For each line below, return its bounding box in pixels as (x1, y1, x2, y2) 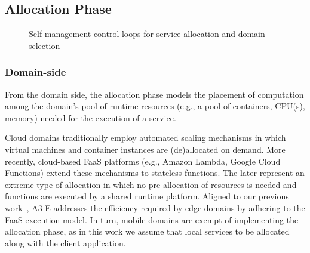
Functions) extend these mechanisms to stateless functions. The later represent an (5, 166, 305, 179)
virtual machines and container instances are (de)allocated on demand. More (5, 143, 286, 155)
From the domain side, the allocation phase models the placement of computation (5, 88, 304, 100)
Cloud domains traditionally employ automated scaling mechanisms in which (5, 131, 286, 144)
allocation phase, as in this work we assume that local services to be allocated (5, 225, 290, 237)
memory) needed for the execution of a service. (5, 111, 176, 124)
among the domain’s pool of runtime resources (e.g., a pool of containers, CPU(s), (5, 100, 305, 112)
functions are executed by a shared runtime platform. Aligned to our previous (5, 190, 289, 202)
